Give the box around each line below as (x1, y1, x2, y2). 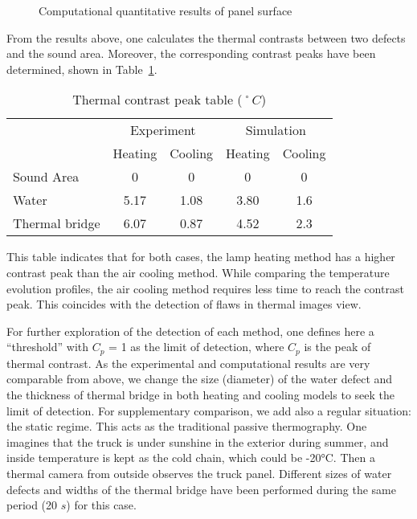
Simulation (245, 121, 306, 140)
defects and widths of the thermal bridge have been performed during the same (6, 480, 396, 497)
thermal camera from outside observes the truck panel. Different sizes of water (6, 464, 392, 481)
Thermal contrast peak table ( (72, 90, 243, 109)
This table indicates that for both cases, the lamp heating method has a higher (6, 248, 395, 265)
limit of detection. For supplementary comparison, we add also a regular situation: (6, 402, 411, 419)
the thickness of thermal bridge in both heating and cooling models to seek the (6, 386, 395, 403)
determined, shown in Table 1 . (6, 60, 157, 77)
